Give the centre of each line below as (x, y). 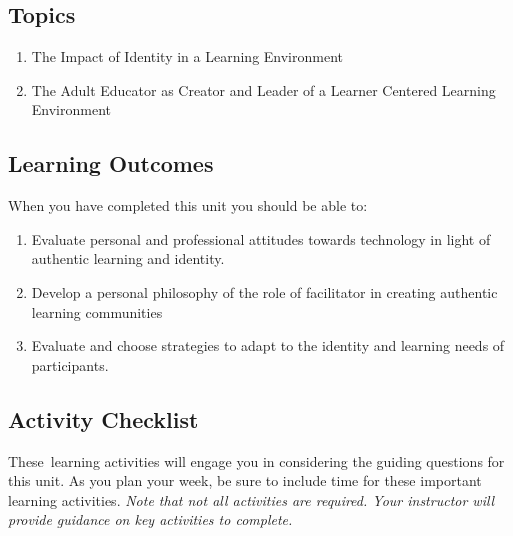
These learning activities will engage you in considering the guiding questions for (256, 460)
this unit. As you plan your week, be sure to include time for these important (245, 480)
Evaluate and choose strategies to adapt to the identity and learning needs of (268, 345)
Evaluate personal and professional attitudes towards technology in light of (261, 238)
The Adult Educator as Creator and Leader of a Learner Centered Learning (263, 89)
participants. (70, 364)
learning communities (97, 311)
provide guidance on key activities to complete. (150, 519)
